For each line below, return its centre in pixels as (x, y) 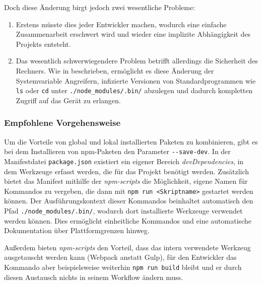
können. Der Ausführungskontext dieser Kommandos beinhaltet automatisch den (129, 201)
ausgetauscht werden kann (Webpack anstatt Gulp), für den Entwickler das (120, 257)
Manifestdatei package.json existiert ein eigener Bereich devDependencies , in (124, 161)
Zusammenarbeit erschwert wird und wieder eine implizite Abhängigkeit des (133, 34)
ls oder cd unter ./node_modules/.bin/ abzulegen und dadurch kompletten (134, 90)
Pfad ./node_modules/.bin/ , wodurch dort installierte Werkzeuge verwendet (123, 210)
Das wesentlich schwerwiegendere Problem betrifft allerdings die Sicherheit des (137, 61)
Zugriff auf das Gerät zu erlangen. (68, 100)
